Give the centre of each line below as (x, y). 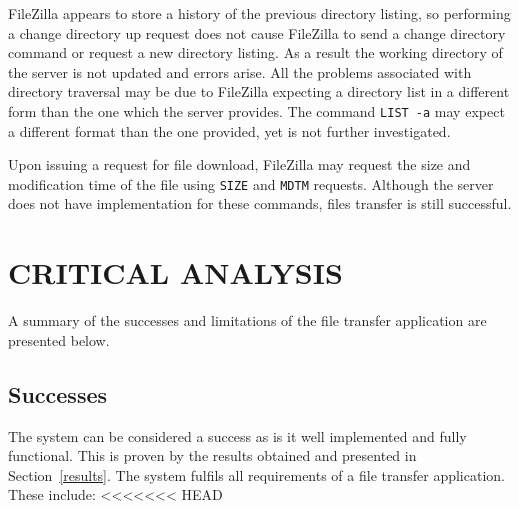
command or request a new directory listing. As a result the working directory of (255, 52)
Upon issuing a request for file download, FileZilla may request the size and (239, 164)
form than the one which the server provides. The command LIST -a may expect (256, 110)
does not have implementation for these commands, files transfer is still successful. (260, 203)
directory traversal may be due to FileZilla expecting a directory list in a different (259, 91)
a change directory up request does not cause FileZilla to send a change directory (257, 32)
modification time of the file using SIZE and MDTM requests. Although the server (251, 183)
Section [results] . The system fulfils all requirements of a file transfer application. (256, 474)
